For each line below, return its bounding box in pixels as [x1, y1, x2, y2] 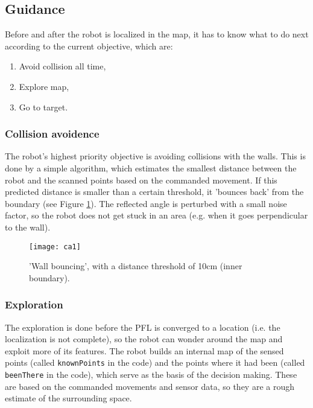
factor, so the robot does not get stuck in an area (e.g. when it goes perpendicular [5, 209, 308, 222]
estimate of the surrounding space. [5, 392, 132, 404]
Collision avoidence [5, 126, 100, 141]
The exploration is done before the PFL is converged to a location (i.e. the [5, 320, 280, 333]
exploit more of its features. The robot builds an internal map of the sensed [5, 344, 284, 357]
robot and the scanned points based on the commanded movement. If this [5, 173, 277, 186]
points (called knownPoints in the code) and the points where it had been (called [5, 356, 305, 369]
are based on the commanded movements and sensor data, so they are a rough [5, 380, 294, 392]
